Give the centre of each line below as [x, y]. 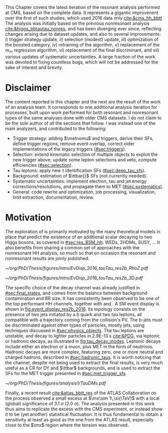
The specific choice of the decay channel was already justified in [73, 287]
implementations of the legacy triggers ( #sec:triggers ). [69, 149]
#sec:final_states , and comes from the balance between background [76, 293]
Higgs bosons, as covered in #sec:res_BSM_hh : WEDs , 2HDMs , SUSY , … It [82, 242]
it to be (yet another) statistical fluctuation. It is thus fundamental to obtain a [84, 414]
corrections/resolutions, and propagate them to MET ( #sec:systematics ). [88, 187]
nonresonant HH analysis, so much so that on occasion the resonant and [80, 253]
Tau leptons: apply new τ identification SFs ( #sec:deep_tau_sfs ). [79, 170]
